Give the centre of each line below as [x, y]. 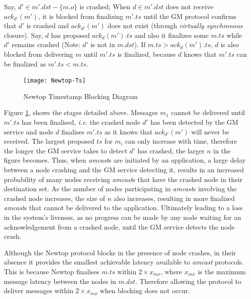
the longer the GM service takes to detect [66, 150]
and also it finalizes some [172, 35]
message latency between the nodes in [60, 281]
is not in [103, 44]
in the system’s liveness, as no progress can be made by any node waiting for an [123, 217]
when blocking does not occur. [145, 291]
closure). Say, [24, 35]
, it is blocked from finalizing [81, 16]
